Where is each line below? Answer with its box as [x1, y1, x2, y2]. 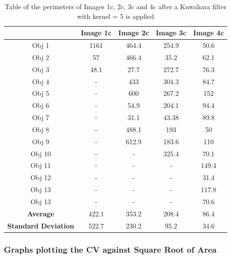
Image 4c [193, 28, 224, 38]
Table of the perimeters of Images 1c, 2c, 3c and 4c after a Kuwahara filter [4, 1, 227, 11]
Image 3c [155, 28, 186, 38]
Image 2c [118, 28, 149, 38]
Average [27, 208, 54, 218]
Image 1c [80, 28, 112, 38]
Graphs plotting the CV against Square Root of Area [4, 243, 217, 255]
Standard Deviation [7, 220, 74, 230]
